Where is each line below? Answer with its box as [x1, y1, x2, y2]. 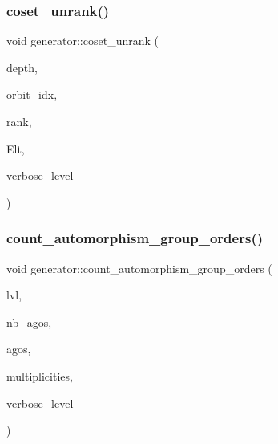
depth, [6, 59, 38, 75]
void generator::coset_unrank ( [6, 32, 159, 49]
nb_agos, [6, 313, 52, 330]
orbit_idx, [6, 86, 58, 103]
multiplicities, [6, 367, 73, 384]
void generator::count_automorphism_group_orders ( [6, 259, 272, 276]
